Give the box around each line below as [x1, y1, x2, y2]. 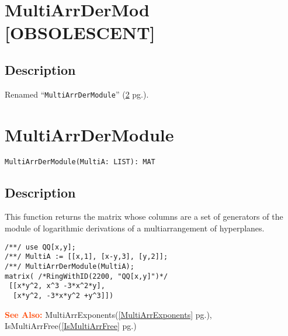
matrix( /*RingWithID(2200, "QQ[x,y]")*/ [5, 272, 168, 280]
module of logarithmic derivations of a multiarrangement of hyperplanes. [5, 222, 265, 234]
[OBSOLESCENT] [5, 20, 155, 44]
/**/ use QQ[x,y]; [5, 243, 76, 251]
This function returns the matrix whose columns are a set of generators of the [5, 210, 283, 223]
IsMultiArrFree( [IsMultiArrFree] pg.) [5, 320, 137, 332]
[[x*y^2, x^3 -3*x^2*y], [9, 282, 105, 290]
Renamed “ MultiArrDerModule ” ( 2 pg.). [5, 88, 149, 100]
